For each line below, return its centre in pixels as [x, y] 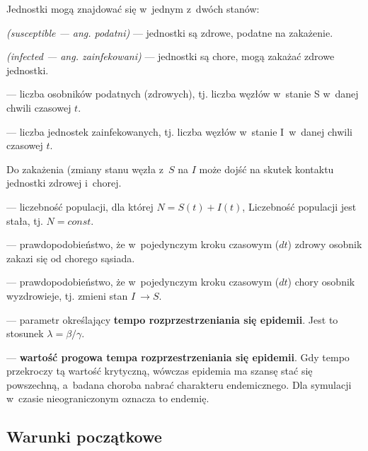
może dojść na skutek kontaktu [266, 169]
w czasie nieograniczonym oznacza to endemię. [108, 398]
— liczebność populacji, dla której [80, 206]
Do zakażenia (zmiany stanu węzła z [85, 169]
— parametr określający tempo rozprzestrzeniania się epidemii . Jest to [172, 319]
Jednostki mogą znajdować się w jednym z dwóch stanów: [133, 8]
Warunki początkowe [84, 437]
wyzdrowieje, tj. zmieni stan [67, 295]
